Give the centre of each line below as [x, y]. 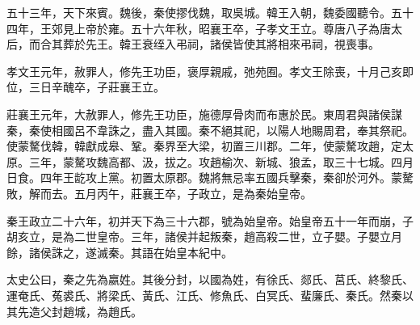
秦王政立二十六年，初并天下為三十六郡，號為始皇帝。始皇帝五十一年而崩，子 [210, 220]
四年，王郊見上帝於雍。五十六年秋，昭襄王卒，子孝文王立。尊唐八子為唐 [199, 28]
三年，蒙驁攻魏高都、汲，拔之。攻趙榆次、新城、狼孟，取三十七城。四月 [221, 161]
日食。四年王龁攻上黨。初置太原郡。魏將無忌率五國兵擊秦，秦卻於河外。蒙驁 [210, 177]
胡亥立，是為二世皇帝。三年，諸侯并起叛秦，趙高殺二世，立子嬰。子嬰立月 [204, 236]
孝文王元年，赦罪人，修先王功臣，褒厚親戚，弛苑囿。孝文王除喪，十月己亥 [204, 71]
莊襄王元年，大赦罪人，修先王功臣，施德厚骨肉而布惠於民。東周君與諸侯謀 [204, 114]
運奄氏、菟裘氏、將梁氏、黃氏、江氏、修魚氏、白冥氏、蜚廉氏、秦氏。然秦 [204, 295]
